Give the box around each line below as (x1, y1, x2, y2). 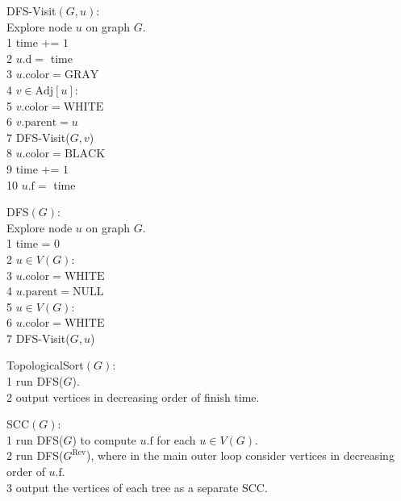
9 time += (6, 160, 60, 177)
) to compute (72, 431, 136, 448)
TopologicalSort (6, 357, 84, 374)
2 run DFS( (6, 447, 64, 464)
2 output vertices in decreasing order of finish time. (6, 388, 260, 405)
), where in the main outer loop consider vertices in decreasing (86, 447, 395, 464)
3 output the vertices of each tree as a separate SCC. (6, 478, 268, 495)
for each (157, 431, 196, 448)
